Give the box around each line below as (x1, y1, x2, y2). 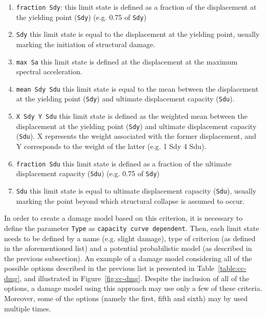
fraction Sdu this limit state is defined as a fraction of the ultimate (16, 158, 232, 168)
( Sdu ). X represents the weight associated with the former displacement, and (16, 131, 256, 141)
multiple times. (4, 303, 51, 313)
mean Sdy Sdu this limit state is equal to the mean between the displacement (16, 83, 259, 94)
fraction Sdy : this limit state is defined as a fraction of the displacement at (16, 2, 257, 12)
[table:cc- (218, 263, 247, 273)
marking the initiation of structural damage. (16, 38, 155, 49)
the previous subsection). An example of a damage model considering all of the (4, 252, 252, 263)
